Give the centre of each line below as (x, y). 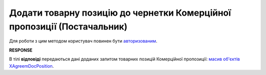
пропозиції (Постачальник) (68, 26)
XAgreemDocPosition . (32, 66)
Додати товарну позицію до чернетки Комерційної (120, 13)
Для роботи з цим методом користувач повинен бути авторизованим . (83, 41)
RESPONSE (21, 50)
